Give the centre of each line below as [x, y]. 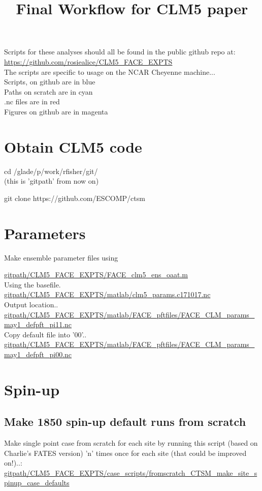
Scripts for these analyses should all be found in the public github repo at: [120, 52]
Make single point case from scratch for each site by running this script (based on [131, 443]
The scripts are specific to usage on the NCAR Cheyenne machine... [110, 71]
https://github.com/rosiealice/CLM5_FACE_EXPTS [88, 61]
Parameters [45, 233]
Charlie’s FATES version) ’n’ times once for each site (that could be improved [125, 453]
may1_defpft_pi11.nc [38, 324]
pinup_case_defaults [37, 483]
